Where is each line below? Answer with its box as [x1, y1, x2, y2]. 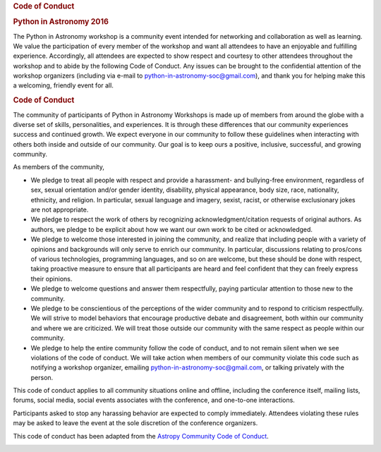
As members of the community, [13, 163, 105, 171]
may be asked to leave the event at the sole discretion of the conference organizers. [13, 419, 258, 427]
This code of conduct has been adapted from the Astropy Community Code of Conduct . [13, 432, 270, 440]
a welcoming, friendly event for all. [13, 81, 114, 90]
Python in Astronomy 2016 [13, 17, 109, 27]
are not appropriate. [30, 205, 89, 214]
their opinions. [30, 274, 73, 283]
